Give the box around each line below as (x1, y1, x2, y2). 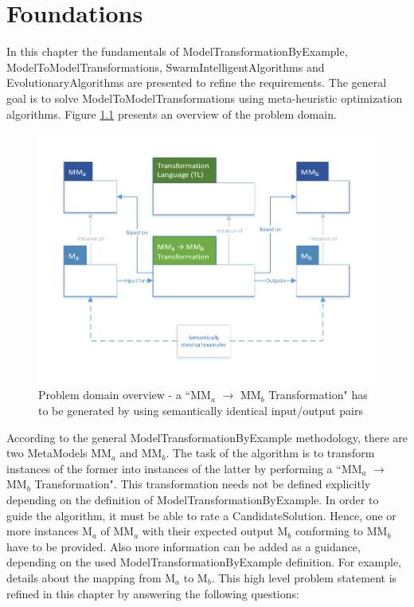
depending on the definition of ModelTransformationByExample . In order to (6, 491, 379, 507)
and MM (119, 444, 162, 461)
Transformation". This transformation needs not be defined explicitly (34, 476, 371, 492)
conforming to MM (295, 523, 388, 539)
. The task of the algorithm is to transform (166, 444, 375, 461)
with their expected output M (142, 523, 288, 539)
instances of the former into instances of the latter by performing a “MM (6, 460, 362, 476)
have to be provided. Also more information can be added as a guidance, (6, 538, 361, 554)
